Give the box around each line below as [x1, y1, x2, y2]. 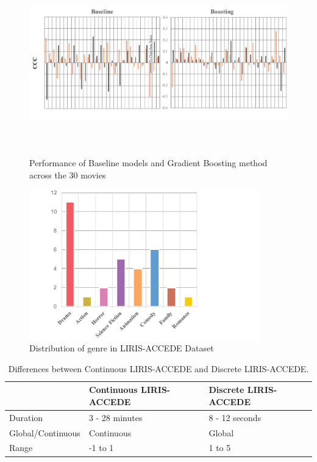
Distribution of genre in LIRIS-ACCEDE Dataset [29, 342, 214, 354]
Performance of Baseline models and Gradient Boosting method [29, 156, 268, 169]
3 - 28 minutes [88, 411, 143, 424]
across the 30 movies [29, 168, 106, 181]
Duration [9, 411, 43, 424]
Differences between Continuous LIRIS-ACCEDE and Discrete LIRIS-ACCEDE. [8, 362, 309, 375]
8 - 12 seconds [208, 411, 262, 424]
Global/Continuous [9, 426, 80, 439]
